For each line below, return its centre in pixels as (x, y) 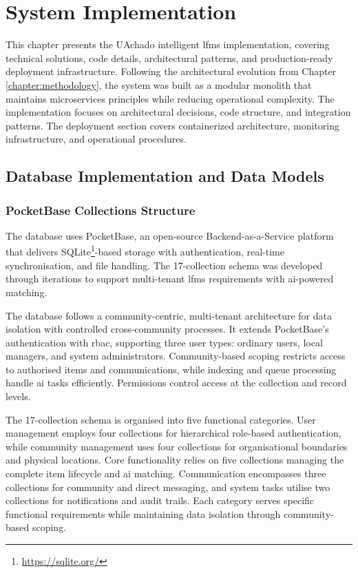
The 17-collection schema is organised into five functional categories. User (161, 419)
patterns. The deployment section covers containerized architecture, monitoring (172, 125)
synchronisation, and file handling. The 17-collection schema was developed (164, 265)
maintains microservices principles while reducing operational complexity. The (170, 98)
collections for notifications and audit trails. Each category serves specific (160, 500)
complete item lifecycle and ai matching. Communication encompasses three (166, 473)
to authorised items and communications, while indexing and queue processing (171, 369)
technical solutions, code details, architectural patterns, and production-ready (169, 58)
